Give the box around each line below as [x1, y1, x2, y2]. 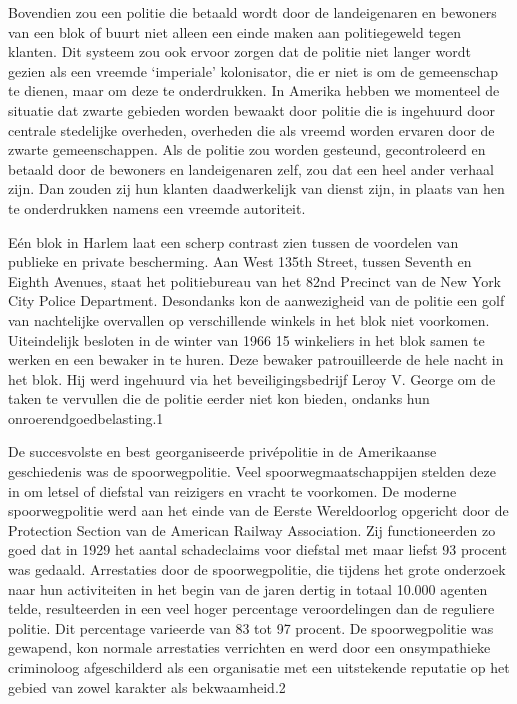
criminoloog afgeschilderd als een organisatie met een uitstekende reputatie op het [8, 657, 510, 677]
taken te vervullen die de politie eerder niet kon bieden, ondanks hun [8, 388, 430, 409]
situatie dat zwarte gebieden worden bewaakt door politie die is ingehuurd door [8, 99, 495, 120]
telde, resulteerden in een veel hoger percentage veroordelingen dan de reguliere [8, 598, 495, 619]
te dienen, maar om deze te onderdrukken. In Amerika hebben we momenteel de [8, 80, 500, 101]
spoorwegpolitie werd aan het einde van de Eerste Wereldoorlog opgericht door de [8, 500, 509, 521]
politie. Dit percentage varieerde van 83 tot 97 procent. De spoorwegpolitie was [8, 617, 494, 638]
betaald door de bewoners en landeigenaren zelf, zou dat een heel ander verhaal [8, 158, 494, 179]
